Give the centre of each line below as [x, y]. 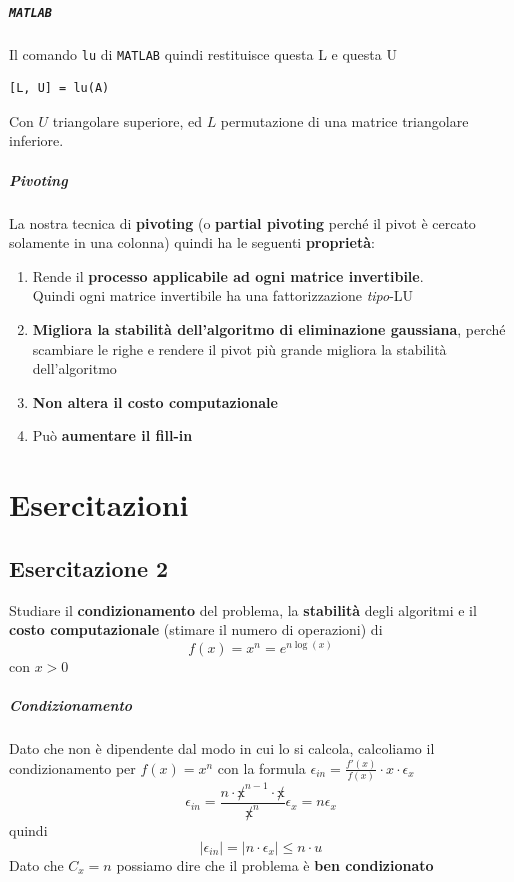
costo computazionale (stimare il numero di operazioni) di [196, 629]
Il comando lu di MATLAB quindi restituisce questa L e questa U [203, 53]
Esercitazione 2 [89, 567]
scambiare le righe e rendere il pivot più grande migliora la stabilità [239, 348]
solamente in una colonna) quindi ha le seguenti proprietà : [192, 242]
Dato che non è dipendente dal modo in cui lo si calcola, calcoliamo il [222, 747]
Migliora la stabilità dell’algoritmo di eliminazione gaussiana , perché [269, 329]
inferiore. [36, 140]
